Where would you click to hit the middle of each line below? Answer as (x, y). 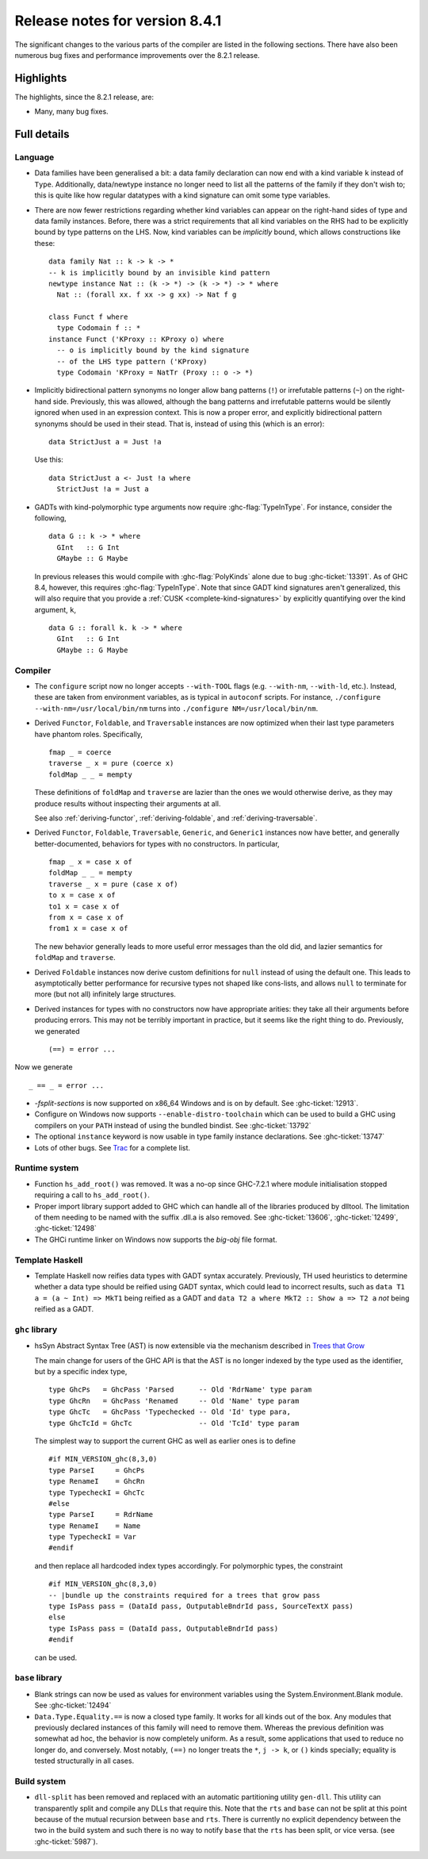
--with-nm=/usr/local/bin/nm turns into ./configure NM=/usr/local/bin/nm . (176, 708)
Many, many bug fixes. (71, 112)
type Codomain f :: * (99, 328)
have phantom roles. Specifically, (88, 734)
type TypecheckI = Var (93, 1537)
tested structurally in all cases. (84, 1761)
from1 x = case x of (88, 929)
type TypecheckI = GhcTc (97, 1492)
